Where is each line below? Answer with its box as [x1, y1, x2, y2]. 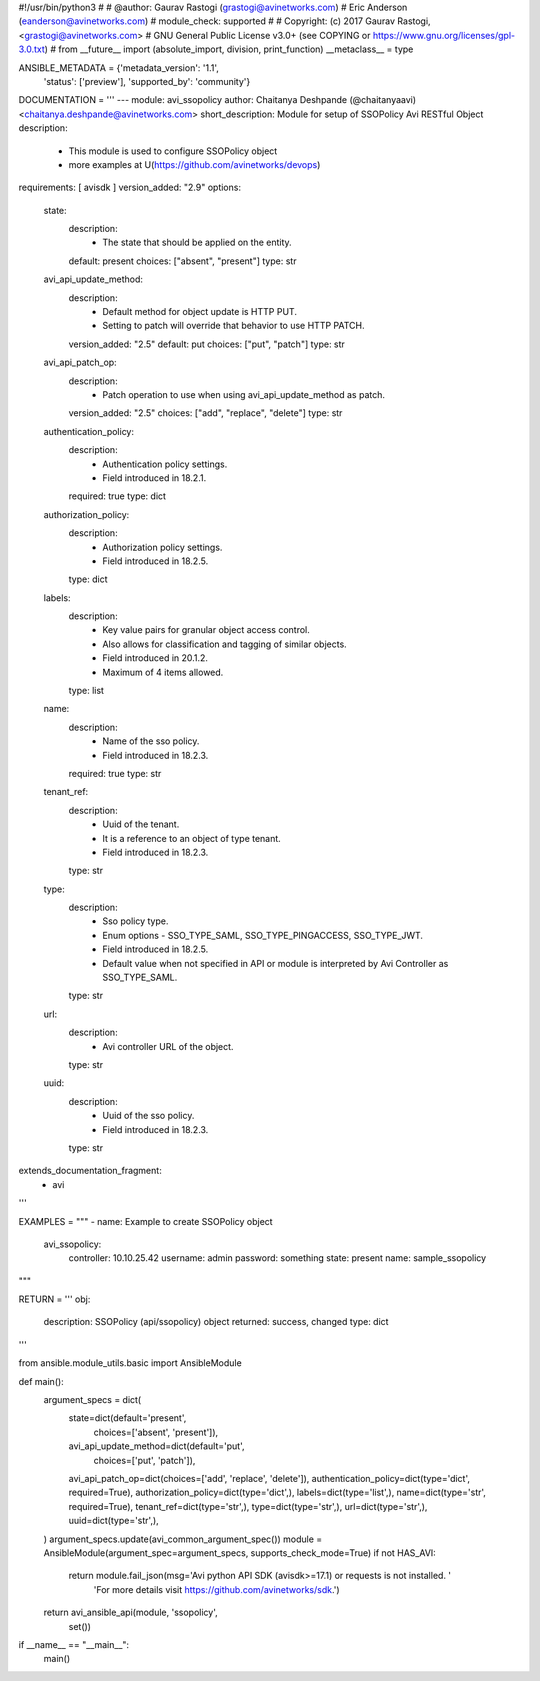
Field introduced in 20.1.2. [102, 652, 209, 664]
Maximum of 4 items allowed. [102, 666, 224, 678]
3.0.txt [18, 43, 45, 55]
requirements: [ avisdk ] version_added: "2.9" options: [18, 181, 242, 194]
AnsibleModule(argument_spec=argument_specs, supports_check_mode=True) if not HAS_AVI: [43, 1546, 437, 1559]
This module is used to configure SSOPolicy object [68, 145, 278, 157]
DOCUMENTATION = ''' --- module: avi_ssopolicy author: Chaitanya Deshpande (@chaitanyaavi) [18, 94, 417, 106]
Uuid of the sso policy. [102, 1110, 195, 1122]
